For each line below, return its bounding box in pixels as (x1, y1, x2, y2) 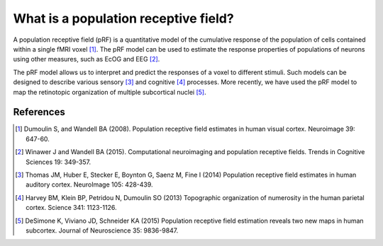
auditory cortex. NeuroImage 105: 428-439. (26, 180, 153, 189)
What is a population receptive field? (13, 11, 234, 26)
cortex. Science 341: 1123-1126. (26, 204, 117, 212)
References (13, 106, 65, 118)
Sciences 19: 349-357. (26, 158, 91, 166)
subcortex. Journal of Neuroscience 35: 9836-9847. (26, 226, 179, 235)
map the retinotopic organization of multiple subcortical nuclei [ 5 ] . (13, 88, 206, 96)
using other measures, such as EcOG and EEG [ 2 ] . (13, 55, 160, 64)
